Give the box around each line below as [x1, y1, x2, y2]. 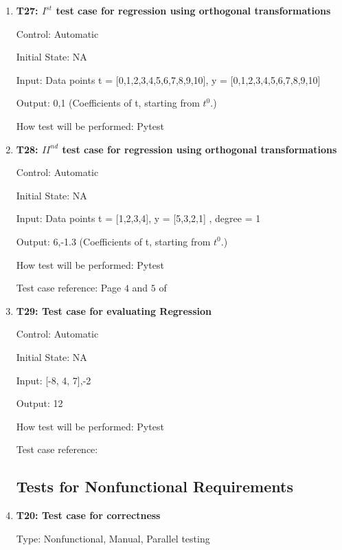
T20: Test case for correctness [16, 508, 161, 522]
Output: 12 [16, 396, 63, 410]
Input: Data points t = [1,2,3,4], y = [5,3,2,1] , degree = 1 [16, 211, 261, 225]
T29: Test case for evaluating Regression [16, 303, 212, 318]
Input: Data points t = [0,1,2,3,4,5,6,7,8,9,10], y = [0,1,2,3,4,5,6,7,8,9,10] [16, 72, 321, 87]
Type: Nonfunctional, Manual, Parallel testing [16, 531, 210, 545]
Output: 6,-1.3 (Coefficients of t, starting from [16, 234, 211, 248]
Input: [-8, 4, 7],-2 [16, 373, 91, 387]
